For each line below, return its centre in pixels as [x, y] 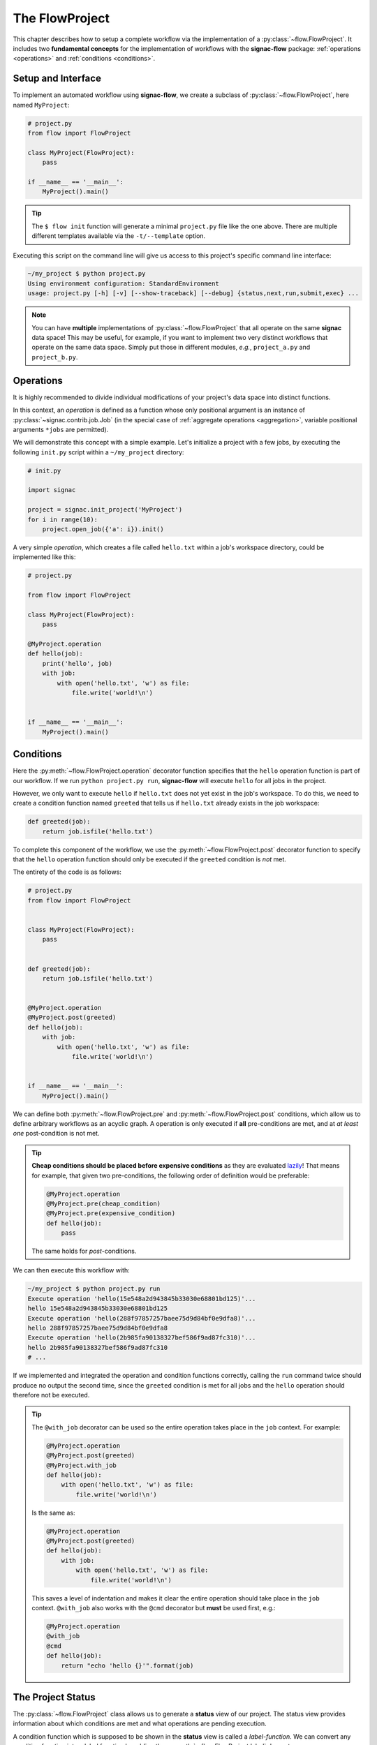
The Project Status [54, 1697]
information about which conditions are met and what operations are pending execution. [140, 1723]
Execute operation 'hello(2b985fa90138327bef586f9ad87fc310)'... [142, 1338]
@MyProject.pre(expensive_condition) [111, 1213]
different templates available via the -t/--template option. [119, 236]
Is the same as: [53, 1513]
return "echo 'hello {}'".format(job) [127, 1665]
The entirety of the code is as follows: [67, 872]
